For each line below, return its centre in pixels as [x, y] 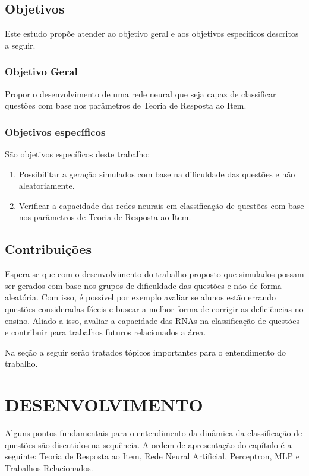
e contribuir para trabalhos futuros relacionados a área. [105, 332]
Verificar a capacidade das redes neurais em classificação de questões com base [161, 205]
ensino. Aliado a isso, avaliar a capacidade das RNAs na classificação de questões [152, 320]
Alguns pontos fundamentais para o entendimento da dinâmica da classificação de [154, 433]
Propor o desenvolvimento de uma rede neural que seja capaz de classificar [141, 93]
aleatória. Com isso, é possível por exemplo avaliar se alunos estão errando [141, 297]
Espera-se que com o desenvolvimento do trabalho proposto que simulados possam [154, 274]
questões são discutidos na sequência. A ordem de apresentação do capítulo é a [148, 444]
